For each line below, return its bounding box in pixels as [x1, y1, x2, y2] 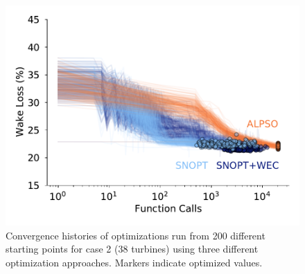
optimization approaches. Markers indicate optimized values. [6, 255, 263, 269]
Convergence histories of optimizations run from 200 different [6, 228, 265, 242]
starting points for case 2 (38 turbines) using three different [6, 241, 259, 256]
